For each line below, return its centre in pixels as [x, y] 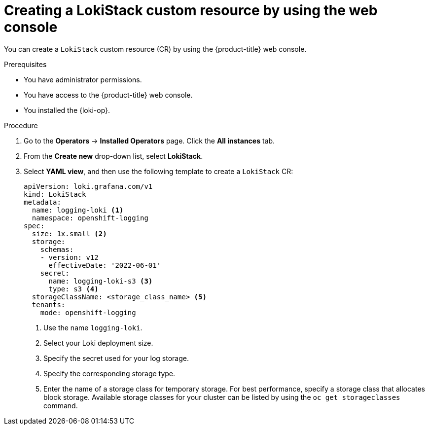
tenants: [49, 304]
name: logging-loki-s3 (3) [101, 281]
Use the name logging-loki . [93, 327]
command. [61, 405]
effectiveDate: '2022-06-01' [105, 265]
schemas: [57, 249]
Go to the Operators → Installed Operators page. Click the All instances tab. [149, 141]
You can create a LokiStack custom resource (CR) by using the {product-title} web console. [155, 49]
